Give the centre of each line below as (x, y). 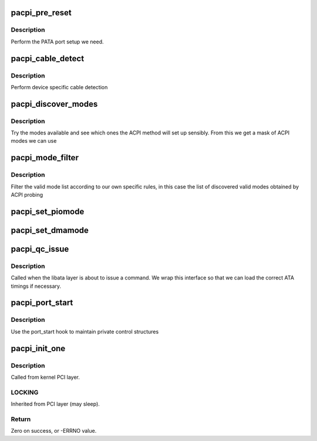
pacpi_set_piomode (48, 211)
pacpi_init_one (38, 349)
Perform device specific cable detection (59, 87)
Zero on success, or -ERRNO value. (54, 431)
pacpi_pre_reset (41, 13)
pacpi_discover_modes (54, 104)
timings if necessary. (36, 286)
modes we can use (34, 141)
